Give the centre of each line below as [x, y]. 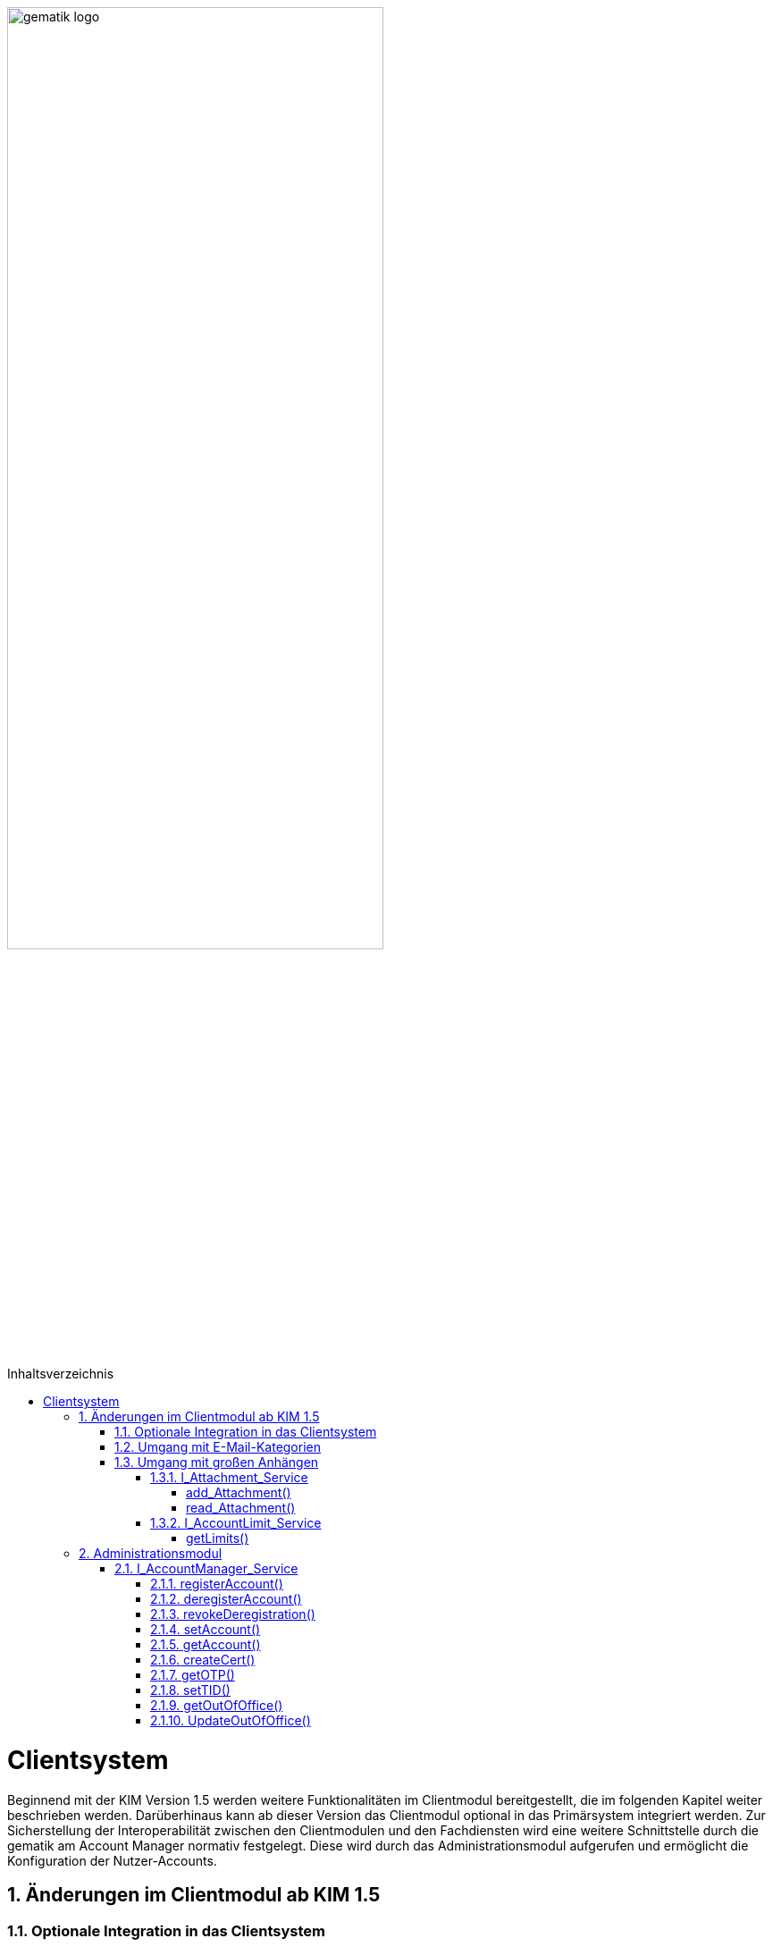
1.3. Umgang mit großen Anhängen [217, 1462]
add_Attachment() [239, 1493]
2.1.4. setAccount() [206, 1630]
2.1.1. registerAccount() [217, 1584]
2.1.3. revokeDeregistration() [233, 1614]
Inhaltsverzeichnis [61, 1374]
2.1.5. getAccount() [206, 1645]
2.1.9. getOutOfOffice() [217, 1706]
